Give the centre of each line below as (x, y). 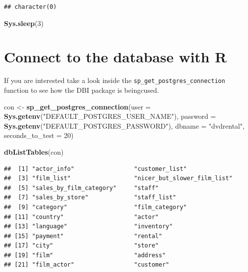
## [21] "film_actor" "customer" (87, 265)
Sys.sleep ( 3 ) (24, 23)
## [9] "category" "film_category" (96, 207)
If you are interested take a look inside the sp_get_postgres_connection (115, 80)
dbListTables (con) (34, 151)
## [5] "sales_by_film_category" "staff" (81, 188)
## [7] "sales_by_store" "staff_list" (90, 198)
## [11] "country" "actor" (81, 217)
